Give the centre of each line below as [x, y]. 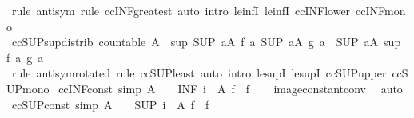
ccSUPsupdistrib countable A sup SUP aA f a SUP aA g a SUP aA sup [206, 42]
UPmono [28, 88]
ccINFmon [381, 10]
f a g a [25, 57]
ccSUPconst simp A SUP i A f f [110, 104]
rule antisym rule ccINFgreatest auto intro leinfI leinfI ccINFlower [181, 10]
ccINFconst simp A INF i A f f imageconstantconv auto [231, 88]
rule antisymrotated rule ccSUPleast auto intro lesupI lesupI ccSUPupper [199, 73]
